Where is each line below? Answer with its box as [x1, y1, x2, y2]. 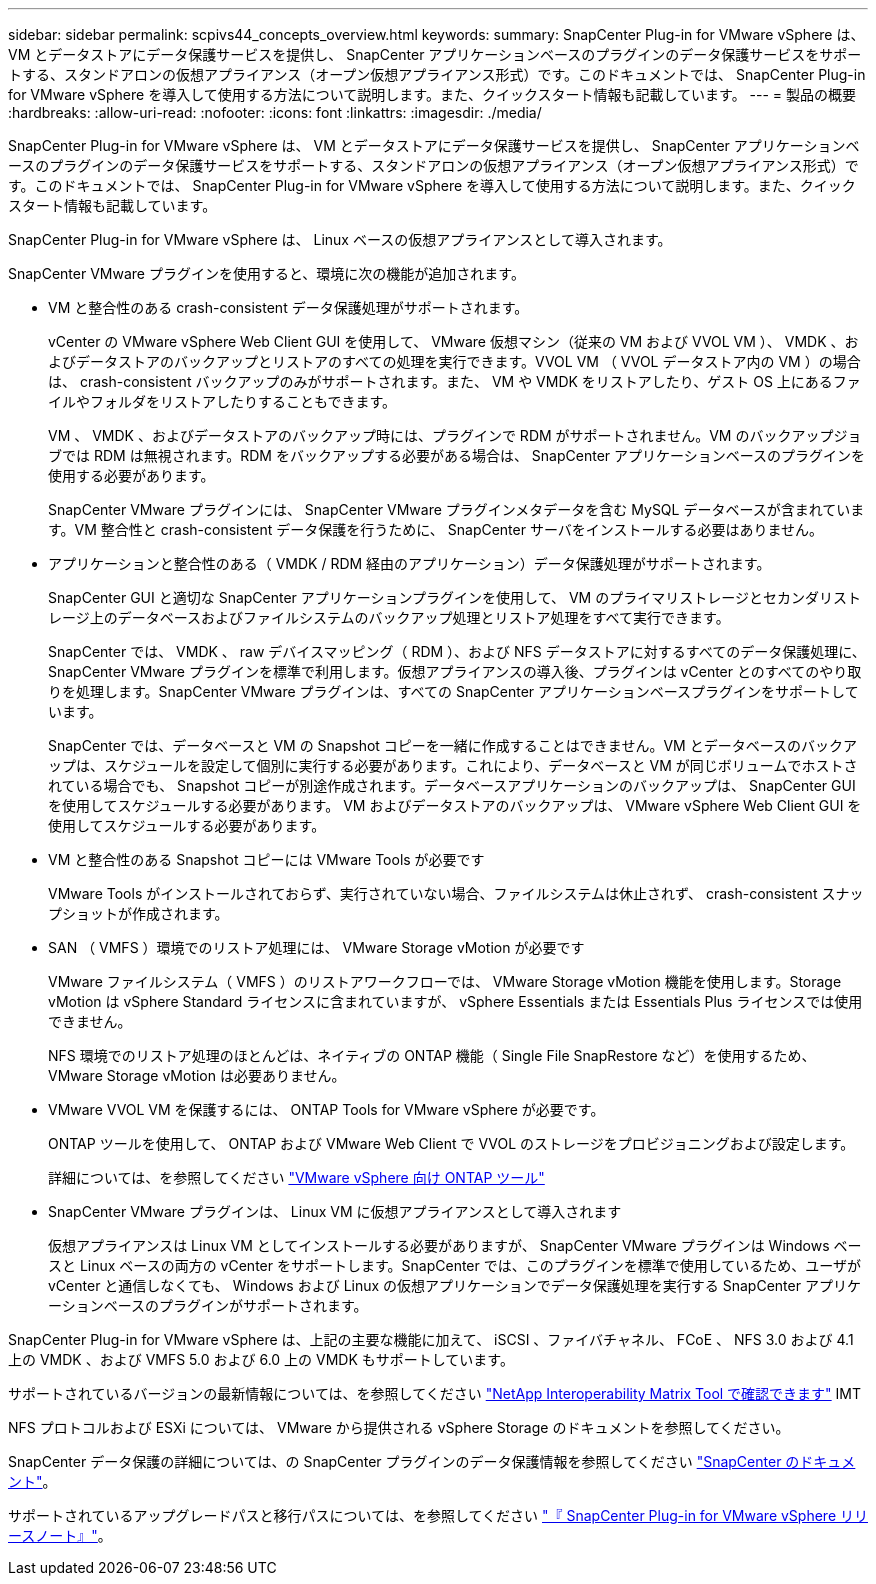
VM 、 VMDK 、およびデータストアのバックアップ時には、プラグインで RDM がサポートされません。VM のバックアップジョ [48, 427, 862, 444]
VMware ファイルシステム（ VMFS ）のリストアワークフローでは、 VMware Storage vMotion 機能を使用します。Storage [48, 973, 842, 990]
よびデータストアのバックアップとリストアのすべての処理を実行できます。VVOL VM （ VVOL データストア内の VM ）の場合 [48, 353, 861, 370]
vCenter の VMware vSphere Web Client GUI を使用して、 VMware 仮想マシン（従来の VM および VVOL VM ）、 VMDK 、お [48, 333, 859, 350]
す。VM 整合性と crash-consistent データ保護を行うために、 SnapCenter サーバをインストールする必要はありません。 [48, 521, 824, 538]
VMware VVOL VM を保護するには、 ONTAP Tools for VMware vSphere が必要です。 [48, 1101, 605, 1118]
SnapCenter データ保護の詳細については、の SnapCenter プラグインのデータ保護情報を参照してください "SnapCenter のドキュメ [8, 1453, 856, 1470]
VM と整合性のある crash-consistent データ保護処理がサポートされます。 [48, 299, 529, 316]
